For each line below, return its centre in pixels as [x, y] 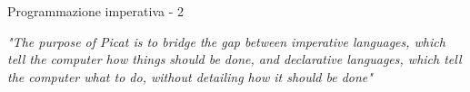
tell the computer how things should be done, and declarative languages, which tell [235, 59]
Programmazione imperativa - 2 [95, 11]
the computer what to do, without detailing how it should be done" [190, 76]
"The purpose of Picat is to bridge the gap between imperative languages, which [226, 41]
